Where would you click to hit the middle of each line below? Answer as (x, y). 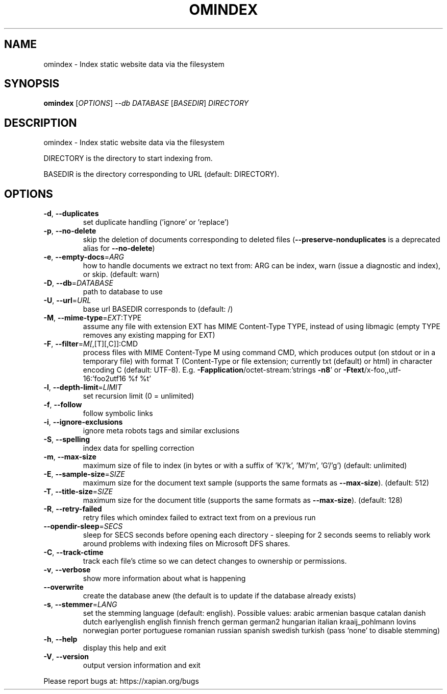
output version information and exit (142, 665)
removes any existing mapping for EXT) (149, 335)
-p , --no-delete (70, 231)
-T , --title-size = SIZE (78, 492)
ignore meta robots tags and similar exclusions (161, 431)
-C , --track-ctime (73, 552)
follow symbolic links (118, 413)
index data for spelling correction (139, 448)
